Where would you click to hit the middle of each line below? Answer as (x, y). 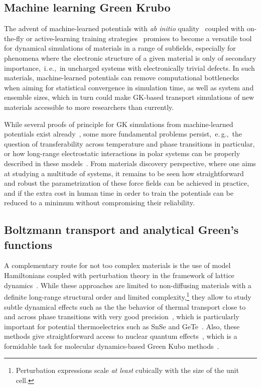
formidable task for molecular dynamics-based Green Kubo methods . (112, 346)
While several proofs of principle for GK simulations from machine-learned (119, 124)
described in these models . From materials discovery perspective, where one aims (130, 163)
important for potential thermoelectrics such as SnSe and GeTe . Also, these (122, 326)
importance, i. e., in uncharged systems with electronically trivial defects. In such (129, 68)
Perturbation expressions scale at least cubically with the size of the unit (127, 370)
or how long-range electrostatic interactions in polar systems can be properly (122, 153)
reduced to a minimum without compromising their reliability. (99, 203)
